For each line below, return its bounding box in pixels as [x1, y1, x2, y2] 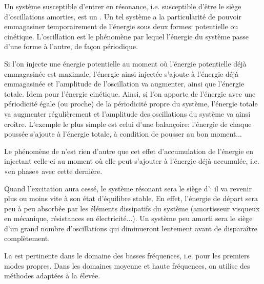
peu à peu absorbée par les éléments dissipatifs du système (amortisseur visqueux [4, 203, 260, 213]
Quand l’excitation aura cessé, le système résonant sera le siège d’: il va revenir [4, 183, 252, 193]
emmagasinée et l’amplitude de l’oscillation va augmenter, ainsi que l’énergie [4, 78, 245, 89]
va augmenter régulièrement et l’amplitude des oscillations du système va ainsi [4, 108, 251, 119]
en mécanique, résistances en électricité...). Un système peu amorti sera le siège [4, 213, 253, 224]
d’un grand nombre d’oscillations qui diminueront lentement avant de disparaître [4, 223, 257, 233]
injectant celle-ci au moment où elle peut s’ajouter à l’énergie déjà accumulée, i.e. [4, 156, 259, 166]
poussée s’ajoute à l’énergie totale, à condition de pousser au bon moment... [4, 128, 242, 139]
